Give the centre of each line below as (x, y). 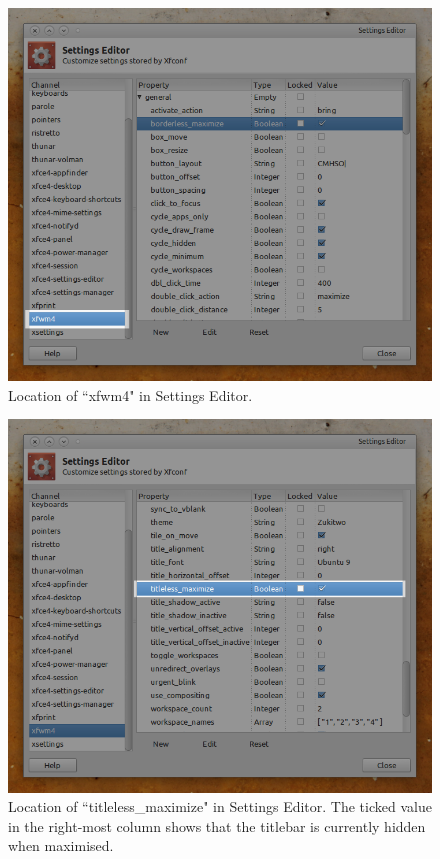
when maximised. (61, 845)
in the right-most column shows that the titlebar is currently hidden (217, 825)
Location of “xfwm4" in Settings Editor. (130, 394)
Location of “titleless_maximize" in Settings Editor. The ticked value (220, 806)
